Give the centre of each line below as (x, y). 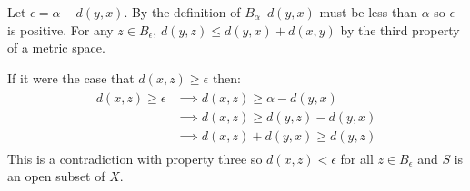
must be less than (369, 12)
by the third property (400, 29)
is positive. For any (60, 29)
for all (357, 158)
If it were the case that (71, 77)
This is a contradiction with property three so (135, 158)
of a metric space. (56, 48)
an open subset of (56, 176)
